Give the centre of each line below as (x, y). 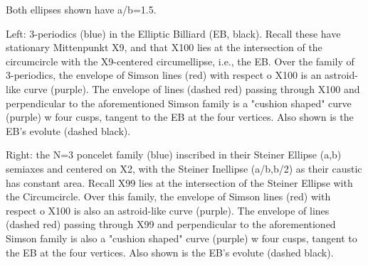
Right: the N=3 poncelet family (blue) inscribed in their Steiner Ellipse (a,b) (174, 155)
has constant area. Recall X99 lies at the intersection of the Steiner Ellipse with (179, 182)
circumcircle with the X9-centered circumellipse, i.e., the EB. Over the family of (180, 61)
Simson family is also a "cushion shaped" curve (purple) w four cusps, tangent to (182, 238)
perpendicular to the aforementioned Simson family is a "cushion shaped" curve (179, 103)
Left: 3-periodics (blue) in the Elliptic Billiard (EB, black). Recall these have (173, 33)
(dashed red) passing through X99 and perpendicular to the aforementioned (171, 224)
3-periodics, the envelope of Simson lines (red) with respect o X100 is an (164, 75)
